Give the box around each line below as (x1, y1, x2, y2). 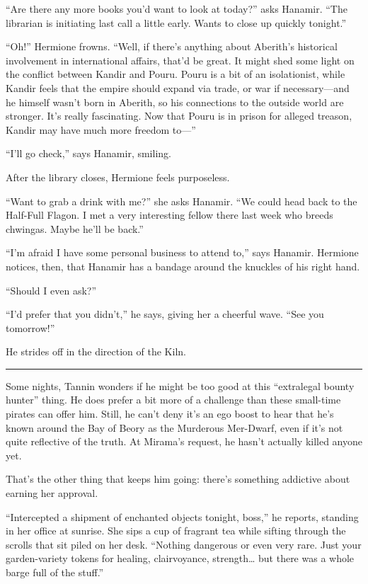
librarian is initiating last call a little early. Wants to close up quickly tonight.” (6, 15, 347, 30)
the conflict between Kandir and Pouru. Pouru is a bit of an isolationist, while (6, 67, 345, 81)
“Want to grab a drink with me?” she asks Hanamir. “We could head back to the (6, 193, 357, 208)
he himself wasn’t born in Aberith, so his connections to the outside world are (6, 94, 344, 109)
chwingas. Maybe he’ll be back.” (6, 221, 144, 236)
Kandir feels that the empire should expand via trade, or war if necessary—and (6, 80, 350, 95)
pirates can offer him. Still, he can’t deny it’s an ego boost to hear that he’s (6, 406, 334, 421)
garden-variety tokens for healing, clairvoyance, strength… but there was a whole (6, 551, 355, 566)
